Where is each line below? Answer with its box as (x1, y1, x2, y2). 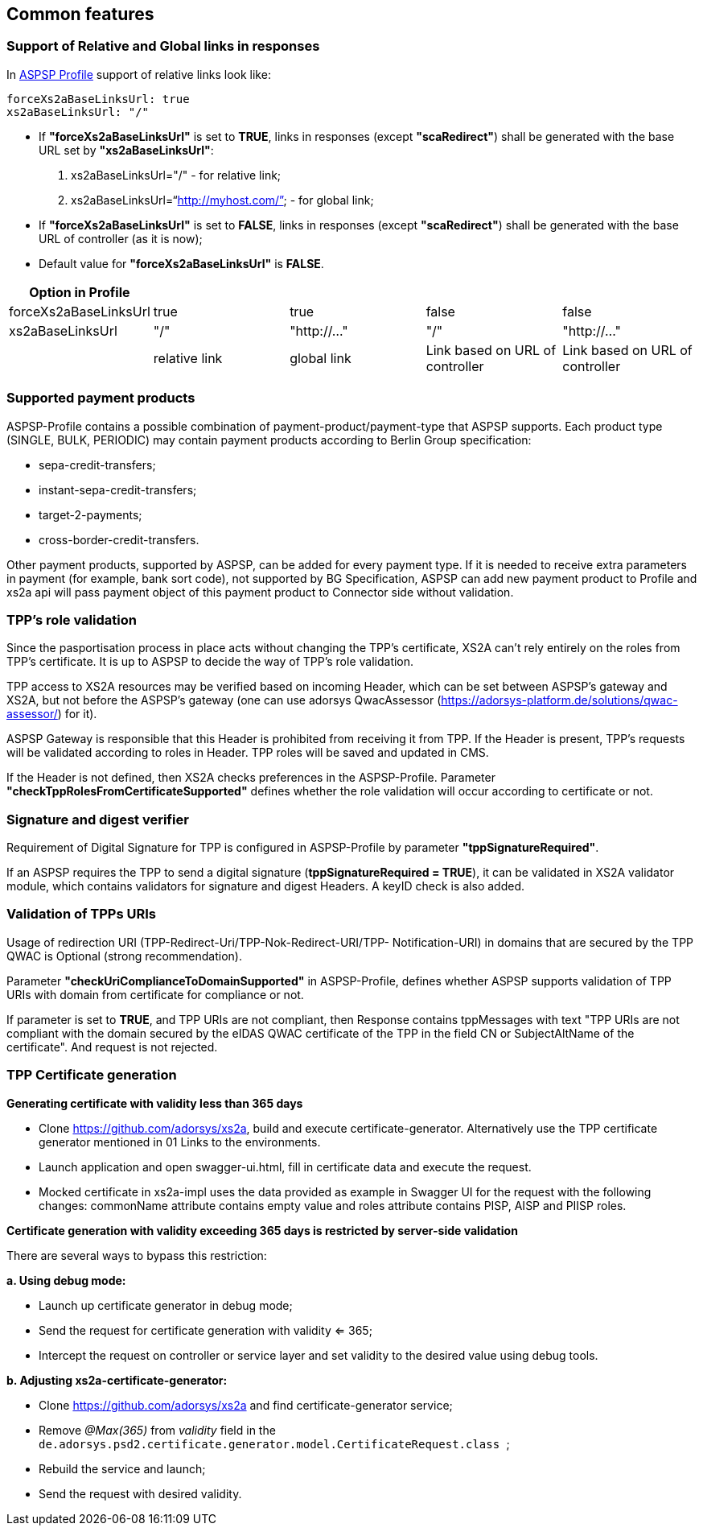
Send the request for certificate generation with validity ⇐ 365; (39, 1323, 372, 1337)
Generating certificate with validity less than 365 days (6, 1096, 303, 1110)
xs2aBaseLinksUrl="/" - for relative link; (71, 167, 282, 182)
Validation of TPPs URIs (6, 906, 156, 923)
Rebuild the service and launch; (39, 1461, 206, 1476)
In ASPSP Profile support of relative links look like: (6, 67, 271, 81)
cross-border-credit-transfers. (39, 532, 199, 547)
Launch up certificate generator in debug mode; (39, 1298, 293, 1312)
